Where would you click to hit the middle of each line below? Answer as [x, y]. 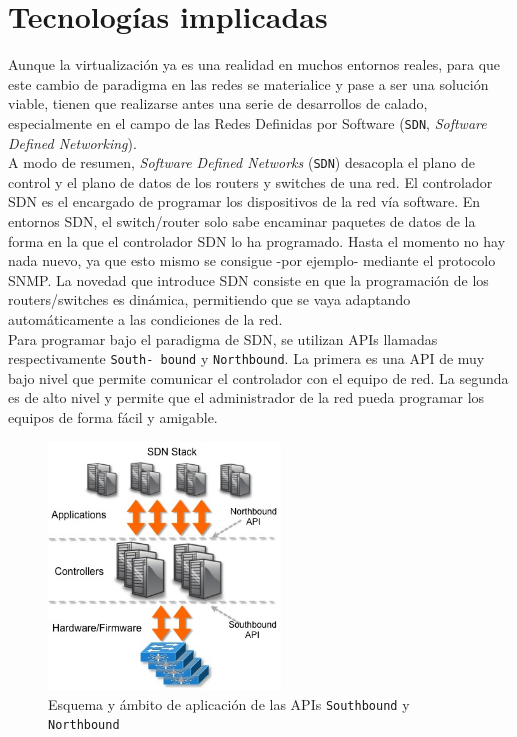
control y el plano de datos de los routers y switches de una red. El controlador [250, 181]
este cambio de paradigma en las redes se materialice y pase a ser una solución [248, 83]
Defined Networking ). [72, 142]
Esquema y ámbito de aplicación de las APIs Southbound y [229, 703]
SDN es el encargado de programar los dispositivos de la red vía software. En [244, 201]
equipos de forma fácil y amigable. [113, 417]
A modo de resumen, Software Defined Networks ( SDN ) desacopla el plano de [241, 162]
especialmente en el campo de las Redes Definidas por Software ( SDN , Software [247, 122]
